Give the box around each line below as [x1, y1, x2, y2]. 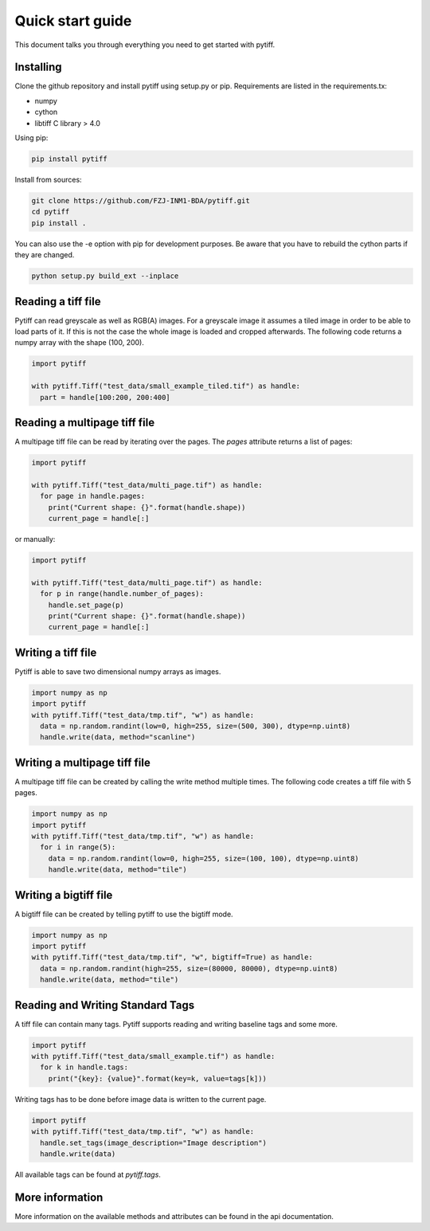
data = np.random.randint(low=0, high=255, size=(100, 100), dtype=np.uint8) [48, 853, 360, 863]
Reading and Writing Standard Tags [14, 998, 195, 1012]
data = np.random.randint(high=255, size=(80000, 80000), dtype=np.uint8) [40, 964, 338, 973]
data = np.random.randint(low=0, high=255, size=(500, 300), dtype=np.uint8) [40, 721, 351, 731]
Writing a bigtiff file [14, 888, 113, 902]
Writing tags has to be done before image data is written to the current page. [14, 1094, 267, 1104]
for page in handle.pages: [40, 492, 146, 501]
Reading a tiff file [14, 295, 101, 308]
